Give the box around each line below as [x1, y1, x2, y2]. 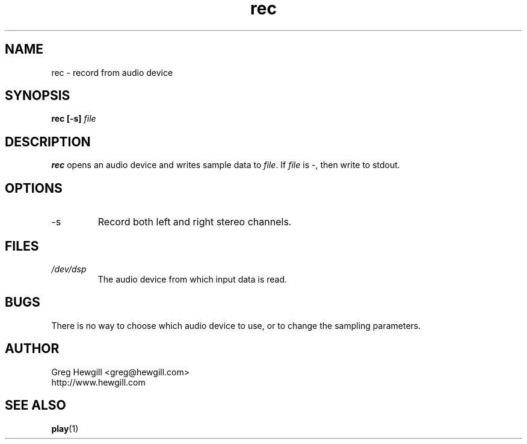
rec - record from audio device [51, 67, 173, 78]
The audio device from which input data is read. [97, 274, 288, 284]
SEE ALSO [5, 398, 66, 413]
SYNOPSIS [5, 88, 70, 104]
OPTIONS [5, 180, 63, 196]
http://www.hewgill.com [51, 377, 146, 387]
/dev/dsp [51, 263, 87, 274]
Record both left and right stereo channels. [97, 216, 292, 228]
